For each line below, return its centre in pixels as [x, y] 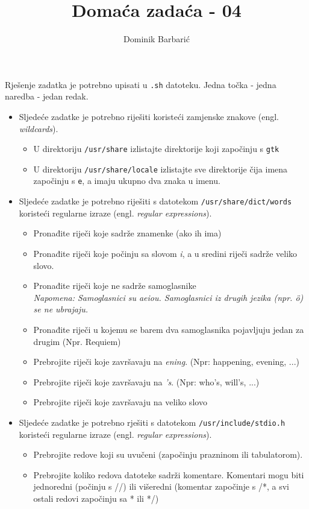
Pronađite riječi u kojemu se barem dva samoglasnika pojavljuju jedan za [169, 329]
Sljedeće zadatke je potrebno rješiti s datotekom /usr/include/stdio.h [152, 422]
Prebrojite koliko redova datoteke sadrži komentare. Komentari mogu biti [169, 474]
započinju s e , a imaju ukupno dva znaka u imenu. [127, 181]
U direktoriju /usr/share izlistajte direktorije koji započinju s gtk [156, 149]
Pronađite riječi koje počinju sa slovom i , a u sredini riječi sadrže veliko [165, 253]
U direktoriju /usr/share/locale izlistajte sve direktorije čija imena [161, 169]
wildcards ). [39, 128]
